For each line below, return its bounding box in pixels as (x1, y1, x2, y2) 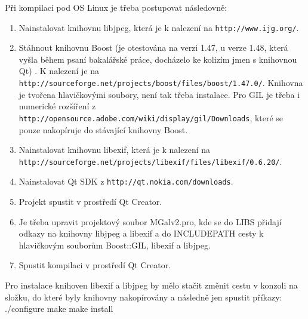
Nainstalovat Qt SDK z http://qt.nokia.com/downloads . (19, 175, 233, 188)
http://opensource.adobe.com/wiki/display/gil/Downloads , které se (19, 111, 284, 124)
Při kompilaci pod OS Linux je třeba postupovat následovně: (5, 1, 227, 13)
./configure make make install (5, 302, 113, 315)
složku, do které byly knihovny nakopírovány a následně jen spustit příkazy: (5, 290, 282, 303)
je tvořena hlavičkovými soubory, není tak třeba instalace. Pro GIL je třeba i (19, 88, 300, 100)
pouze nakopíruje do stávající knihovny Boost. (19, 123, 188, 136)
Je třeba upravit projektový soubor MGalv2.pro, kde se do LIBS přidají (19, 215, 282, 228)
